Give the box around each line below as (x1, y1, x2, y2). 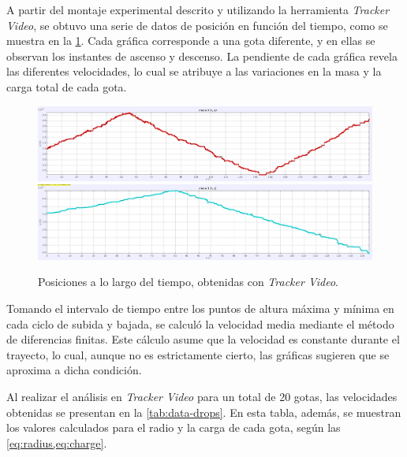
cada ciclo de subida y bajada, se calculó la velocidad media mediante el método (6, 315, 394, 332)
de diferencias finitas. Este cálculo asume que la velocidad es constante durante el (6, 331, 400, 347)
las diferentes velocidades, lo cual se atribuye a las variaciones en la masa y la (6, 63, 382, 80)
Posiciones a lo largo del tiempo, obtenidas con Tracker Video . (38, 273, 338, 290)
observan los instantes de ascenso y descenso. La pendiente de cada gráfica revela (6, 47, 398, 64)
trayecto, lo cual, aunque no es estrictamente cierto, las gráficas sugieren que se (6, 346, 390, 362)
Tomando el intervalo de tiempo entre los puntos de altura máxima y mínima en (6, 299, 394, 316)
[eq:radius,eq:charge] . (6, 434, 107, 451)
